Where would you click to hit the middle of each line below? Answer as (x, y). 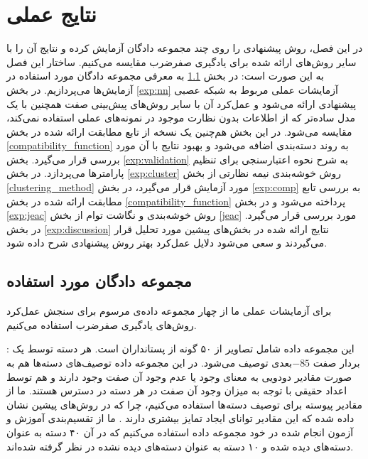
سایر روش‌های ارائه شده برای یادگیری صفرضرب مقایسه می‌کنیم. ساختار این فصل (182, 61)
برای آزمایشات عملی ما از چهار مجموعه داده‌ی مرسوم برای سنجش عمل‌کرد (169, 311)
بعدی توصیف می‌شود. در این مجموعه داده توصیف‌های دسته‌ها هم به (150, 363)
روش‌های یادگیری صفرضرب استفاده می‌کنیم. (102, 324)
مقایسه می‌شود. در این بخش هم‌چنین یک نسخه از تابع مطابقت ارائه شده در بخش (179, 131)
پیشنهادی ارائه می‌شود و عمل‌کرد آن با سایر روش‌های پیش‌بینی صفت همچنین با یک (182, 103)
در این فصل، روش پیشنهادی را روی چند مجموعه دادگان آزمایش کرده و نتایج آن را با (185, 48)
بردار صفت (336, 363)
